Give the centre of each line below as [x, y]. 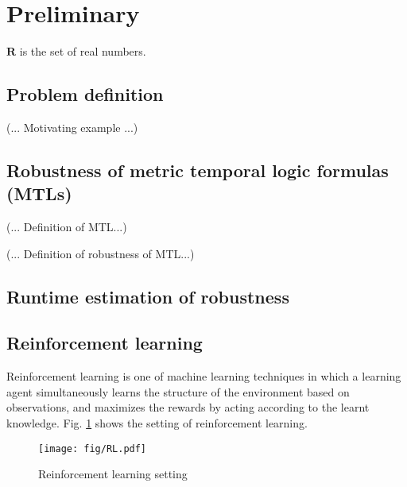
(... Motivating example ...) [72, 127]
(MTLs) [39, 193]
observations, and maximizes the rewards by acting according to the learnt [188, 407]
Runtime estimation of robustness [148, 296]
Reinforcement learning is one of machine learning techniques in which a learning [204, 376]
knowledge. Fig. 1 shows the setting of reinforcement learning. [157, 423]
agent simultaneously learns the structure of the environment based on [178, 391]
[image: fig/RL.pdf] [93, 448]
